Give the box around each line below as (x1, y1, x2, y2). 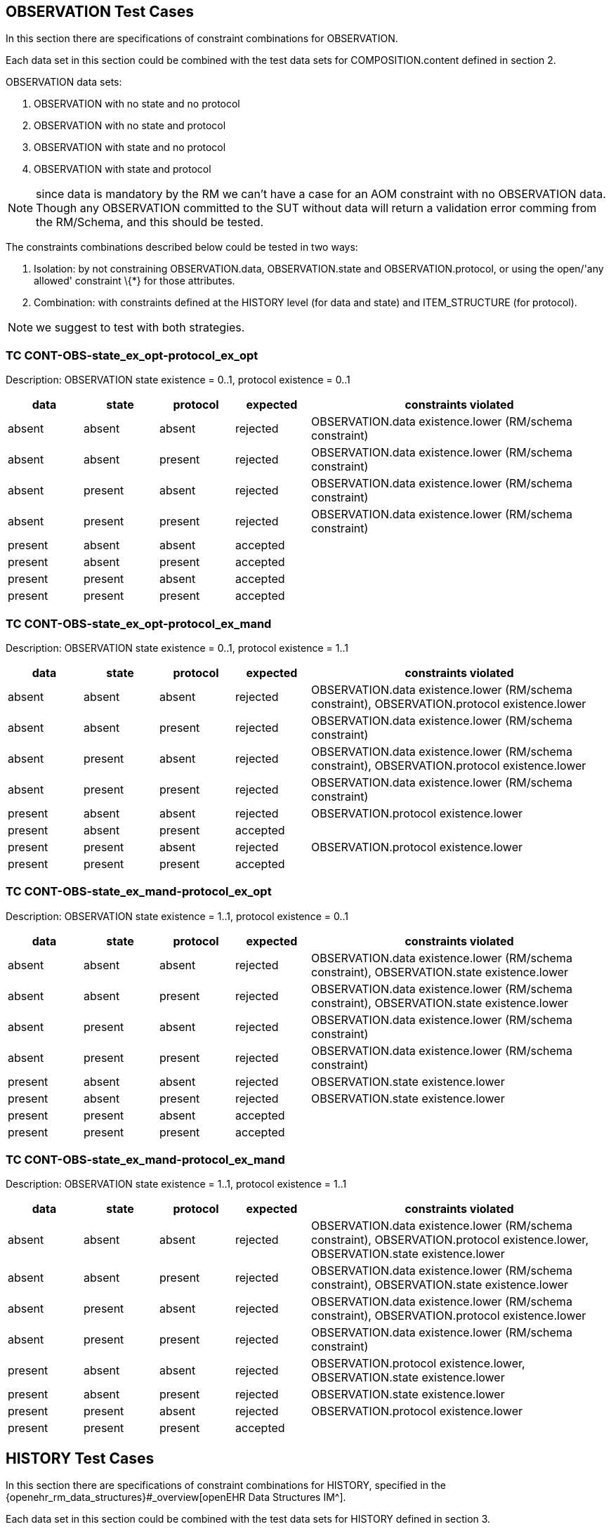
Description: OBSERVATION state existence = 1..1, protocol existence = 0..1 (6, 910, 348, 922)
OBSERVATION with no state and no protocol (34, 98, 240, 110)
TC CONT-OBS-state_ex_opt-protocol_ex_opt (6, 348, 258, 362)
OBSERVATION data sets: (6, 76, 122, 88)
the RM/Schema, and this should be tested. (36, 215, 264, 230)
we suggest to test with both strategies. (36, 320, 245, 335)
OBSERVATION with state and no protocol (34, 141, 226, 154)
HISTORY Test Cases (6, 1449, 155, 1467)
